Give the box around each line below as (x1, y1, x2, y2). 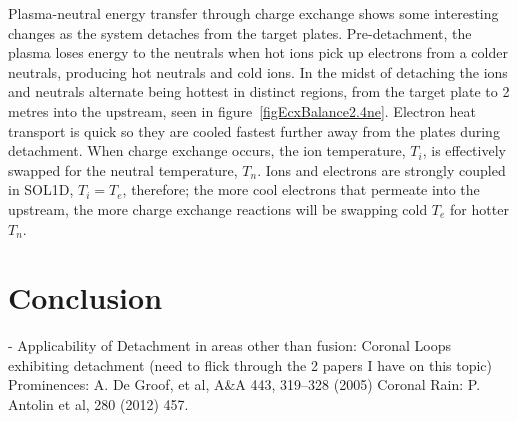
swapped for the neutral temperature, (8, 159, 238, 180)
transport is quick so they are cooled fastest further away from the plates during (8, 120, 500, 141)
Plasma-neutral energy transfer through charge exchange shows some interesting (8, 3, 499, 23)
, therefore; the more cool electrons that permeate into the (122, 179, 480, 200)
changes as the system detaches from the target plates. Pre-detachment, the (8, 22, 472, 43)
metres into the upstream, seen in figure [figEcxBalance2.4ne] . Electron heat (8, 100, 477, 121)
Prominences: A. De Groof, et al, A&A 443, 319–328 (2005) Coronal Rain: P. (8, 374, 481, 395)
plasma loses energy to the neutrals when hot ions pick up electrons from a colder (8, 42, 508, 63)
